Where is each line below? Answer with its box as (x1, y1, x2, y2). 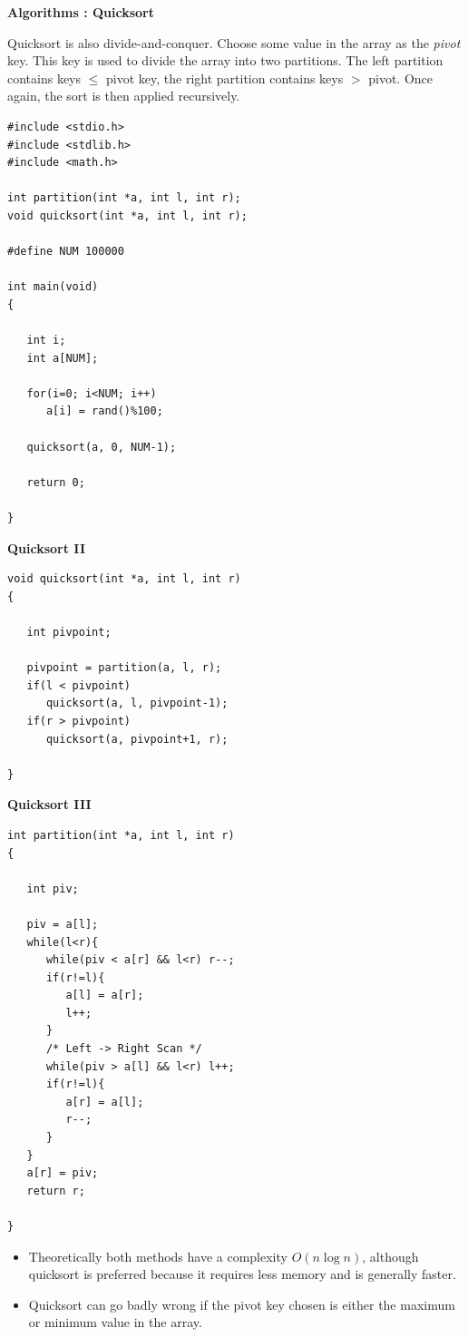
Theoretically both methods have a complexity (28, 1246, 288, 1265)
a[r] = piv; (26, 1166, 99, 1180)
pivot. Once (368, 68, 433, 87)
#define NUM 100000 (7, 245, 124, 259)
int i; (26, 334, 66, 347)
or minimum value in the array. (28, 1313, 202, 1332)
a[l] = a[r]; (65, 989, 144, 1002)
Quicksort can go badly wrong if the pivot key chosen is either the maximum (28, 1294, 455, 1313)
